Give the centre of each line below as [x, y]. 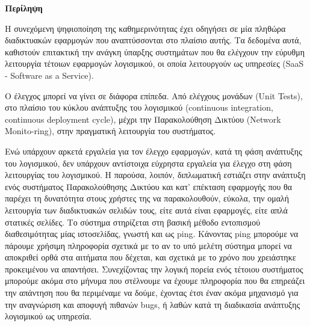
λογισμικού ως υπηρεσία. [48, 316]
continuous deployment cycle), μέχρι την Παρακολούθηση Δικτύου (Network [143, 119]
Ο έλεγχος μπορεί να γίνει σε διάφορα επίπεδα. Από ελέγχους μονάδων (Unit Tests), [154, 95]
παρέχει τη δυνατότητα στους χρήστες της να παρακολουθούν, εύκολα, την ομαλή [147, 198]
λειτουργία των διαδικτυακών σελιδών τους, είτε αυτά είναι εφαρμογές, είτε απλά [146, 210]
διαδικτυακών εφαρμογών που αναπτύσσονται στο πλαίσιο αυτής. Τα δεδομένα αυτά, [153, 40]
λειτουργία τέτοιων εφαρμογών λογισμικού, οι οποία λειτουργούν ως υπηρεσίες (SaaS [154, 63]
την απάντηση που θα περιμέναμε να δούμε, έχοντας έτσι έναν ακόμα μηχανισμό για [152, 293]
